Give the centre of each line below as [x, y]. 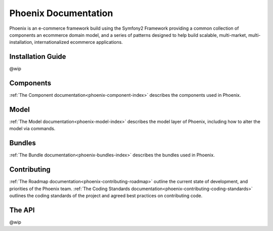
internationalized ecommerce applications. [79, 42]
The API [22, 210]
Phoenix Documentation [61, 13]
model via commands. [32, 129]
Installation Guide [38, 57]
